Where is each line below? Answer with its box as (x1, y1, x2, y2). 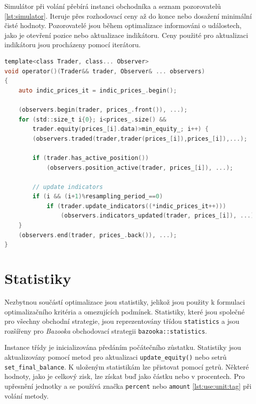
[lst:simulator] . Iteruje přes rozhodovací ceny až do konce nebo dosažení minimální (4, 10, 252, 21)
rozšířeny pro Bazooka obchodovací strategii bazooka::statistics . (4, 325, 207, 336)
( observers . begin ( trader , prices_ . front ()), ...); (18, 106, 188, 113)
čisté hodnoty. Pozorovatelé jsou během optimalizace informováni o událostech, (4, 20, 242, 31)
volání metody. (4, 390, 49, 401)
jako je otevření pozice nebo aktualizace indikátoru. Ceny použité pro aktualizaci (4, 30, 248, 40)
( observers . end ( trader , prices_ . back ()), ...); (18, 231, 177, 239)
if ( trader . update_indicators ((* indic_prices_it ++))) (46, 202, 227, 210)
